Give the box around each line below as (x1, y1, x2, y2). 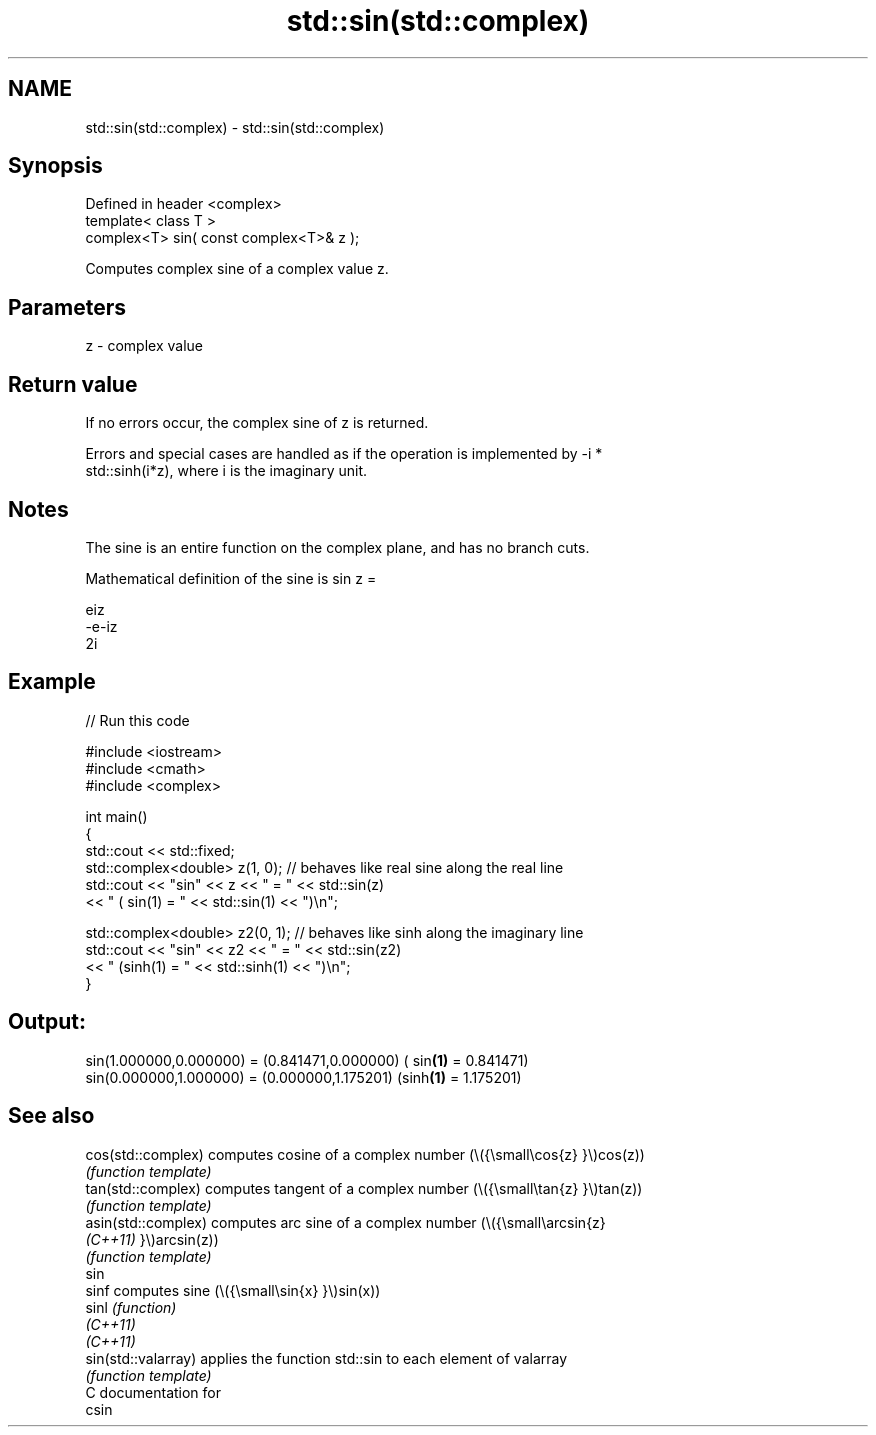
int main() (85, 807, 148, 825)
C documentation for (85, 1383, 222, 1401)
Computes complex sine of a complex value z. (85, 260, 389, 278)
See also (8, 1103, 95, 1129)
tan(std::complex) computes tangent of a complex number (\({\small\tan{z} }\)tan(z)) (85, 1179, 643, 1197)
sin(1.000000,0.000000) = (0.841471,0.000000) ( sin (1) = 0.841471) (85, 1051, 529, 1069)
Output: (8, 1009, 86, 1035)
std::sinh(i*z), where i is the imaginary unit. (85, 462, 368, 480)
